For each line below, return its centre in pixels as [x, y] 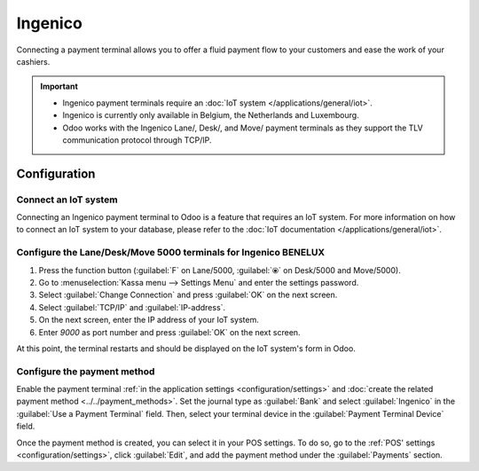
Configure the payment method [86, 371]
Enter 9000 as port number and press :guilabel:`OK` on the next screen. [169, 332]
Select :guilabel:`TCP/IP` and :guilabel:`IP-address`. [132, 307]
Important [59, 86]
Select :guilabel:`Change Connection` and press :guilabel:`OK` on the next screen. [188, 295]
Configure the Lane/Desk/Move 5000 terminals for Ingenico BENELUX [171, 253]
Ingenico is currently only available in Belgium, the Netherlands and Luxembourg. [211, 115]
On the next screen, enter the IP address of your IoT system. [149, 320]
